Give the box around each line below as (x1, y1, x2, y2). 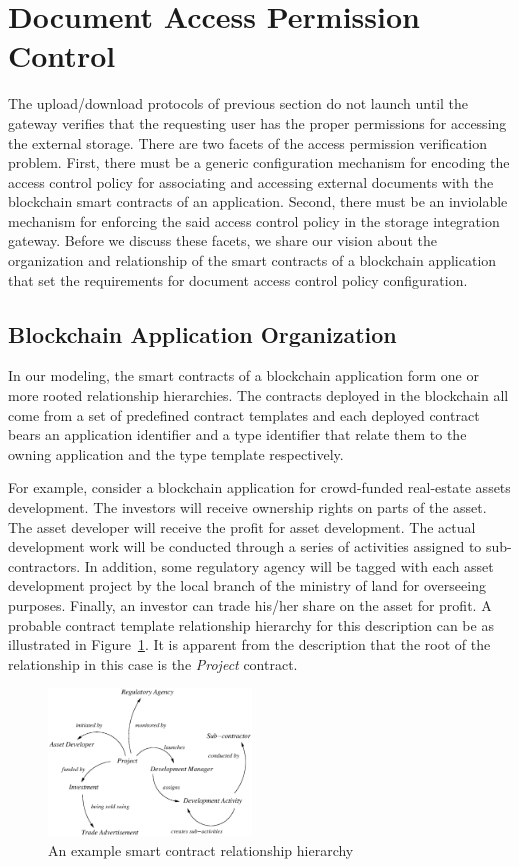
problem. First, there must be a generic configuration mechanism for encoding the (8, 152, 510, 173)
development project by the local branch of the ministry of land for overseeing (8, 575, 486, 596)
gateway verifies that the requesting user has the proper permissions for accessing (8, 112, 507, 133)
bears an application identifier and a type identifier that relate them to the (8, 424, 467, 445)
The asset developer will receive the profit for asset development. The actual (8, 516, 476, 537)
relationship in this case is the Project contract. (8, 653, 298, 674)
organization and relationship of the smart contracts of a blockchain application (8, 250, 497, 271)
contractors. (8, 555, 81, 576)
